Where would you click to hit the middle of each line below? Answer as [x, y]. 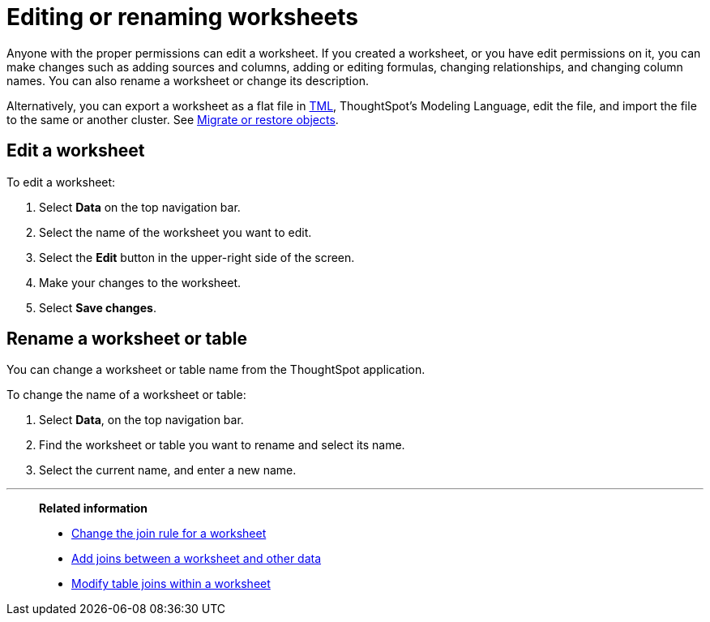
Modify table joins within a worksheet [171, 584]
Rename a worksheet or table [127, 339]
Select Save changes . [98, 307]
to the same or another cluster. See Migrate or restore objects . [173, 119]
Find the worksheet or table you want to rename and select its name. [222, 445]
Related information [94, 508]
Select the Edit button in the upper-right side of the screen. [197, 257]
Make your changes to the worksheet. [140, 282]
